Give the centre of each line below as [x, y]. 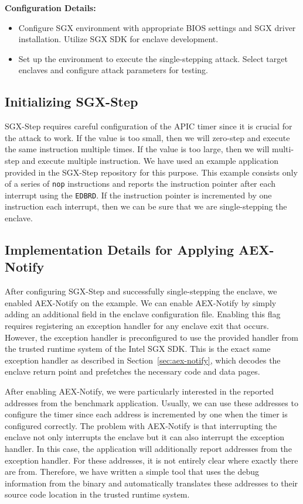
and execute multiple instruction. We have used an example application [150, 160]
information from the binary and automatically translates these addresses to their [151, 483]
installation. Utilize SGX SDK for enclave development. [118, 39]
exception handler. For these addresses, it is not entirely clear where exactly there [151, 460]
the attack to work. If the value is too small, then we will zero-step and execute [147, 137]
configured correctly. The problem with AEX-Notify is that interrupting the [141, 425]
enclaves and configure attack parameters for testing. [113, 70]
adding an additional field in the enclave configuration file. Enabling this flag [143, 314]
